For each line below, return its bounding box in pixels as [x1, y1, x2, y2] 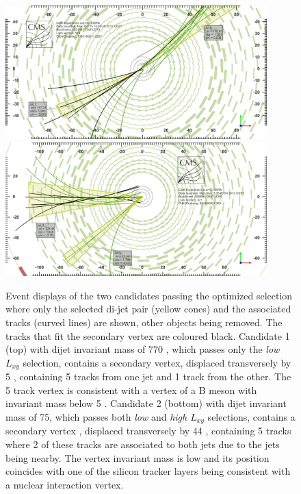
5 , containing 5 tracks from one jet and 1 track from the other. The [5, 369, 291, 384]
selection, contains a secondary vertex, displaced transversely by [23, 355, 291, 369]
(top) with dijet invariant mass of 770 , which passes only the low [5, 342, 280, 356]
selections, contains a [207, 409, 296, 423]
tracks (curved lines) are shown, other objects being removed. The [5, 314, 283, 329]
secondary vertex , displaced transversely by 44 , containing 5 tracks [5, 423, 291, 438]
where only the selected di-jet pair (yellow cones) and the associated [5, 301, 291, 316]
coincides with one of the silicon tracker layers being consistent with [5, 464, 291, 478]
